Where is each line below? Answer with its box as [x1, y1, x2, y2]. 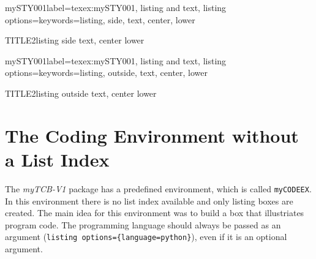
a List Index [5, 146, 110, 171]
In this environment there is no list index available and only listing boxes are [5, 194, 293, 207]
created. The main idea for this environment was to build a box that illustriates [5, 206, 304, 219]
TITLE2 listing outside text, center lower [5, 86, 157, 99]
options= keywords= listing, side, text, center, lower [5, 13, 195, 26]
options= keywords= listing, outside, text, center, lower [5, 66, 208, 79]
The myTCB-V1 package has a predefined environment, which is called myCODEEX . [5, 182, 312, 195]
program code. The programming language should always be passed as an [5, 218, 281, 231]
